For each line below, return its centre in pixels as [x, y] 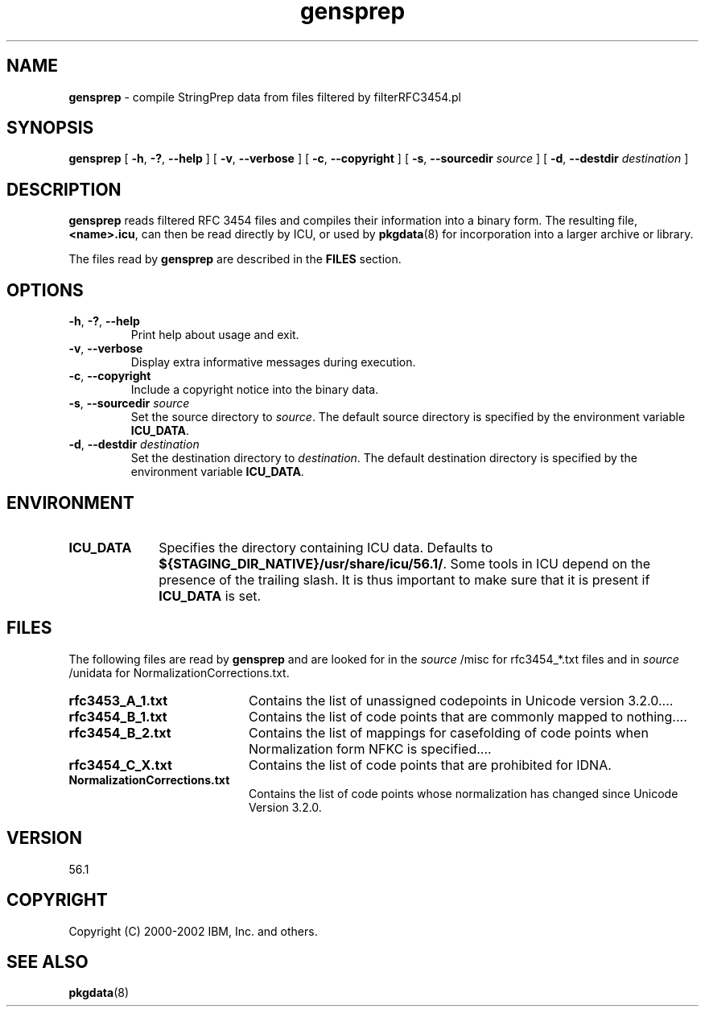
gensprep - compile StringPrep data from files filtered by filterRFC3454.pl [265, 97]
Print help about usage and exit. [215, 335]
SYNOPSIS [50, 128]
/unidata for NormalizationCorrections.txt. [179, 672]
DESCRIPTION [64, 189]
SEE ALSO [47, 961]
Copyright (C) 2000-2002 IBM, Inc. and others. [193, 931]
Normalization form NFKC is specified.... [370, 748]
